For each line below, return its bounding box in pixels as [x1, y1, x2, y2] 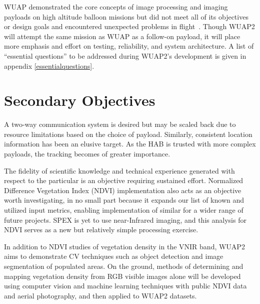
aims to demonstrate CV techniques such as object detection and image [4, 251, 223, 261]
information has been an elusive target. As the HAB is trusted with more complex [4, 138, 256, 149]
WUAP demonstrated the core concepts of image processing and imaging [4, 2, 228, 12]
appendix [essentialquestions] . [4, 60, 94, 71]
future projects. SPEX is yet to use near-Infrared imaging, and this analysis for [4, 214, 246, 225]
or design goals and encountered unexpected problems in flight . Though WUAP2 [4, 21, 255, 32]
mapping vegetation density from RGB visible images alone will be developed [4, 270, 241, 281]
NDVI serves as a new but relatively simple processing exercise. [4, 224, 198, 235]
